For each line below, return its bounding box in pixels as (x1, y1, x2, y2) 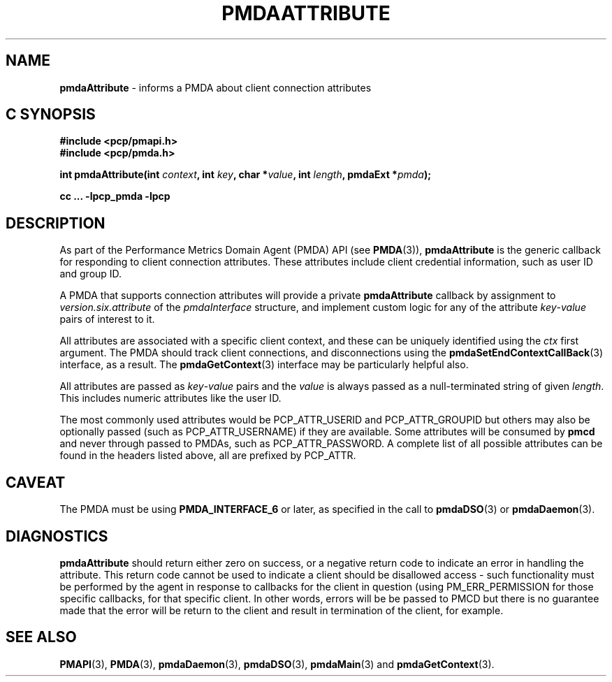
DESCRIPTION (6, 214, 105, 232)
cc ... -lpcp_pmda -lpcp (59, 190, 170, 203)
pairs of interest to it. (59, 313, 155, 326)
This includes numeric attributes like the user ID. (59, 392, 282, 405)
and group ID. (59, 268, 122, 280)
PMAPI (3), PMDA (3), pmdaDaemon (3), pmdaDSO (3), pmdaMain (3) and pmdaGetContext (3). (59, 658, 495, 670)
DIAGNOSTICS (6, 527, 108, 545)
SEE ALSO (6, 628, 77, 646)
